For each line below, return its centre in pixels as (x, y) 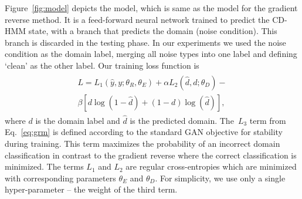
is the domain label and (78, 120)
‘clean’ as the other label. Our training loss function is (102, 65)
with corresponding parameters (60, 178)
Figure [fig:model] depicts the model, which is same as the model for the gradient (151, 8)
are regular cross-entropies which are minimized (211, 166)
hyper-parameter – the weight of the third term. (91, 189)
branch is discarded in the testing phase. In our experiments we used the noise (145, 42)
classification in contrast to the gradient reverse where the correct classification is (151, 155)
